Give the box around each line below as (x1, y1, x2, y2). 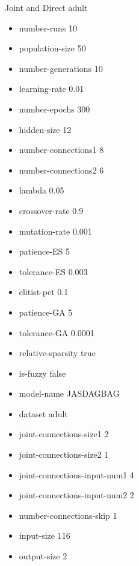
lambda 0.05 (19, 184, 64, 197)
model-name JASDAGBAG (19, 387, 120, 400)
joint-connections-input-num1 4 (19, 468, 134, 481)
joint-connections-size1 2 (19, 428, 109, 440)
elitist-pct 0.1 (19, 285, 69, 298)
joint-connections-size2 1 (19, 448, 109, 461)
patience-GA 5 (19, 305, 73, 318)
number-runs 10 (19, 21, 78, 34)
